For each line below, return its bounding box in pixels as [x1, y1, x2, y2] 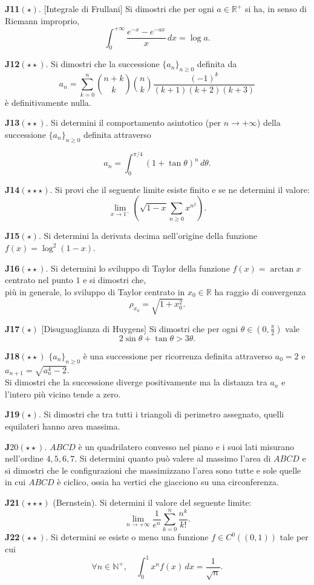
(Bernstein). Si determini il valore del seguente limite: [53, 495, 252, 508]
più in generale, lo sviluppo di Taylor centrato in [5, 285, 185, 298]
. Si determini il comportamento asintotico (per [45, 116, 221, 129]
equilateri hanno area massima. [5, 420, 120, 432]
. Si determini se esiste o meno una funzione [45, 531, 209, 543]
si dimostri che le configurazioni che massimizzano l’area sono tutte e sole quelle [5, 463, 301, 476]
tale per [280, 531, 309, 543]
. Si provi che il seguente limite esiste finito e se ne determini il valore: [50, 183, 310, 195]
